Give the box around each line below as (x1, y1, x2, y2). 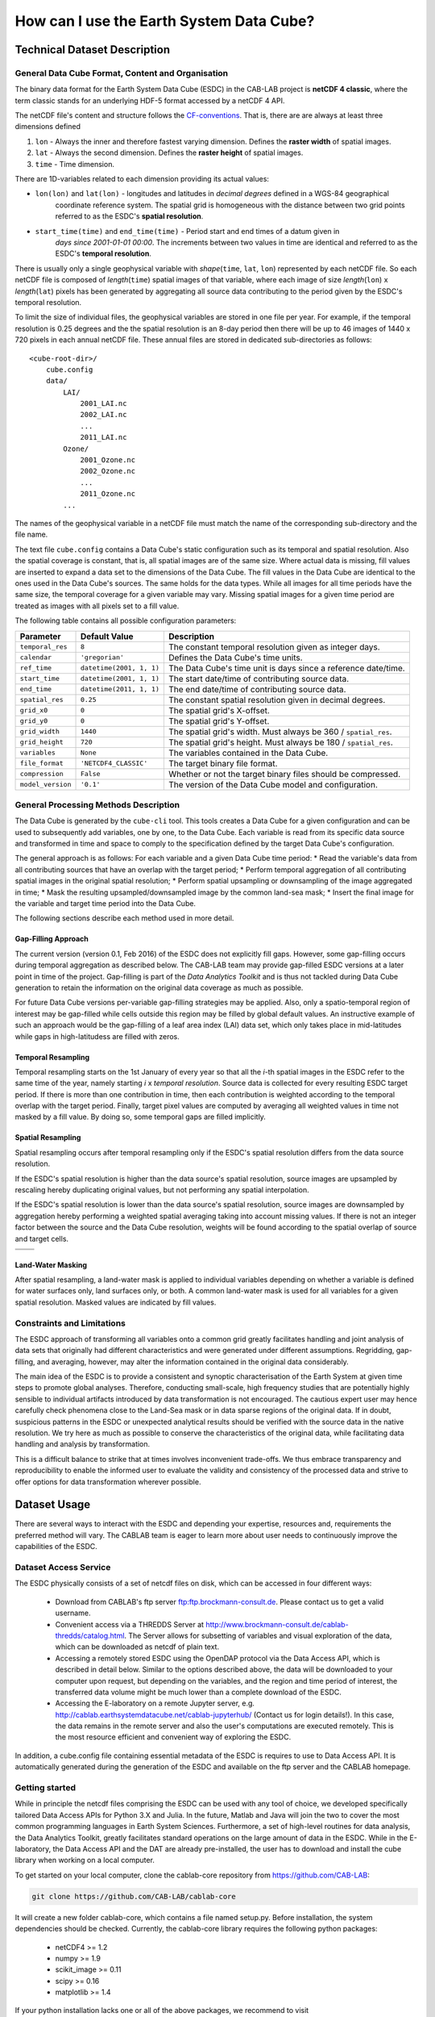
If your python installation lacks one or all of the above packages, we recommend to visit (14, 2006, 309, 2015)
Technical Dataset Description (14, 43, 171, 56)
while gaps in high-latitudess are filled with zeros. (14, 1031, 180, 1041)
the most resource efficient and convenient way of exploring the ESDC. (55, 1732, 292, 1742)
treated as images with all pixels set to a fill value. (14, 601, 180, 611)
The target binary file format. (168, 758, 278, 769)
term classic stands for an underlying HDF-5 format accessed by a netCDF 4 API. (14, 95, 285, 105)
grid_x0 (19, 706, 48, 714)
